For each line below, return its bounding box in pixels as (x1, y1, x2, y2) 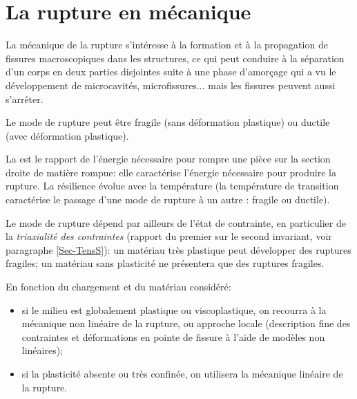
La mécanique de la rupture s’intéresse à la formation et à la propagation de (6, 37, 328, 52)
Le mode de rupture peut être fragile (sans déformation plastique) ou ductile (6, 115, 330, 129)
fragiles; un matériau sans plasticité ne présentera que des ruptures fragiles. (6, 256, 325, 270)
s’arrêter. (6, 91, 44, 106)
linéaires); (21, 343, 64, 358)
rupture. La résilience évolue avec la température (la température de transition (6, 178, 339, 193)
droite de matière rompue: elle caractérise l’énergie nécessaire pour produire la (6, 165, 336, 179)
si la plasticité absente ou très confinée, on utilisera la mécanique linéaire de (21, 366, 343, 380)
